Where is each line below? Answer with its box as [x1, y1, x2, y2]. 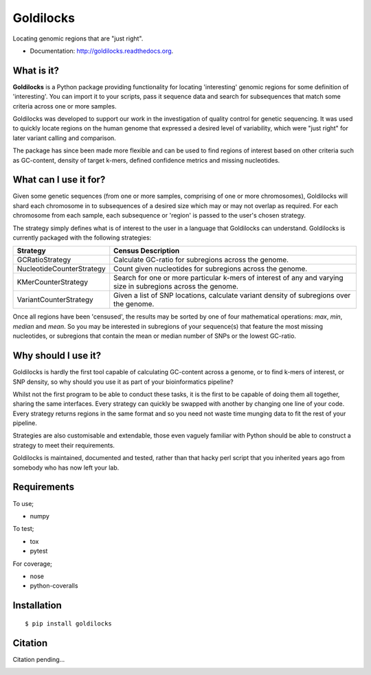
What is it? [12, 65, 60, 76]
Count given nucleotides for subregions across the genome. [113, 264, 308, 274]
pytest [30, 547, 48, 556]
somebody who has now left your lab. [12, 464, 120, 472]
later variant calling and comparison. [12, 134, 116, 142]
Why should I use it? [12, 350, 102, 362]
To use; [12, 499, 34, 507]
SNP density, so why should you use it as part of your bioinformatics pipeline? [12, 378, 234, 386]
